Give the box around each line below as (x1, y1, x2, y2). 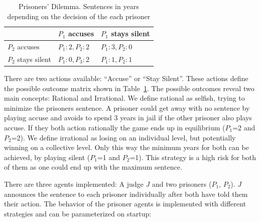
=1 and (97, 152, 120, 162)
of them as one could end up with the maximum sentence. (4, 162, 182, 172)
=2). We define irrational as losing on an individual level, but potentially (11, 132, 236, 142)
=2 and (232, 122, 255, 132)
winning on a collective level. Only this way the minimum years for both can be (4, 142, 249, 153)
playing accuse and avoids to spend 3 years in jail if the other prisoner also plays (4, 112, 252, 123)
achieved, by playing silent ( (4, 152, 90, 162)
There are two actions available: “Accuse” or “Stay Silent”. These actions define (4, 72, 248, 83)
